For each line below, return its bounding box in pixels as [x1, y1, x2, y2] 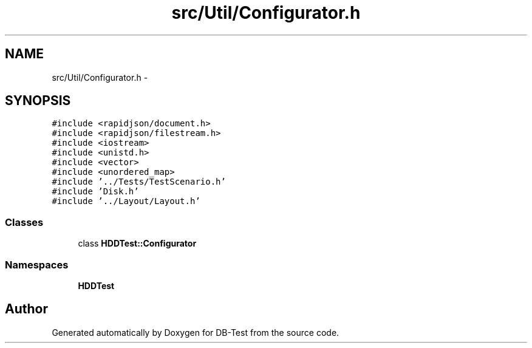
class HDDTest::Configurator [78, 238, 197, 249]
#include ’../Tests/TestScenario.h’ [52, 177, 226, 187]
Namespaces [5, 258, 69, 271]
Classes [5, 216, 44, 228]
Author [5, 301, 48, 317]
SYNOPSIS [5, 93, 71, 109]
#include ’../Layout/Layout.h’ [52, 196, 200, 206]
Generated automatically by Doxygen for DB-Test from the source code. [52, 327, 339, 338]
